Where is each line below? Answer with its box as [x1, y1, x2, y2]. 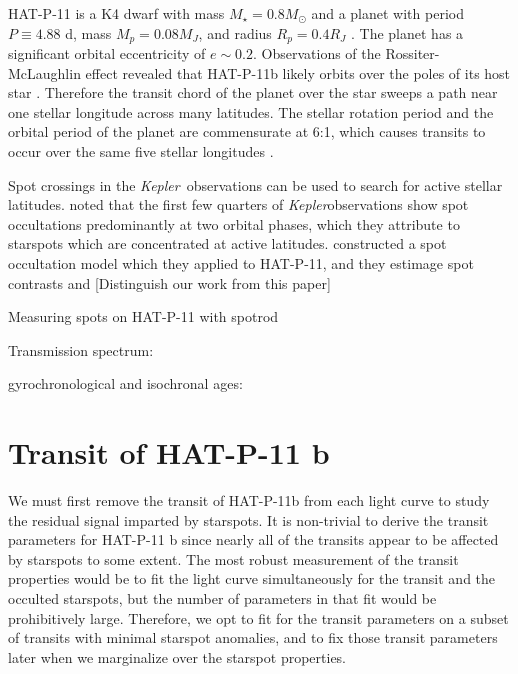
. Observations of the [253, 43, 381, 64]
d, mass [65, 22, 112, 43]
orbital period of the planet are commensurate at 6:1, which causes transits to [8, 121, 486, 142]
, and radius [198, 22, 272, 43]
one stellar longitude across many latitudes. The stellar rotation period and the [8, 101, 494, 122]
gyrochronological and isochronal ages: [8, 373, 243, 394]
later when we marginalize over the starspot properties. [8, 646, 347, 667]
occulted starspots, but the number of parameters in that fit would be [8, 588, 437, 609]
